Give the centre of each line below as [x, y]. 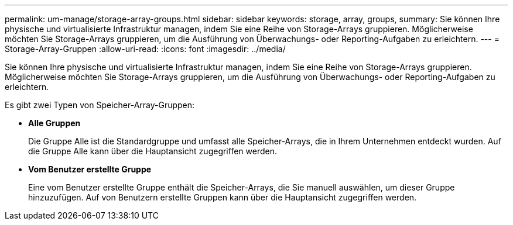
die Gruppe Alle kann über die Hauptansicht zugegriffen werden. [153, 151]
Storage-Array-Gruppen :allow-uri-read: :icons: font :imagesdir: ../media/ [145, 49]
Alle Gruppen [54, 123]
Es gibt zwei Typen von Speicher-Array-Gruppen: [100, 105]
